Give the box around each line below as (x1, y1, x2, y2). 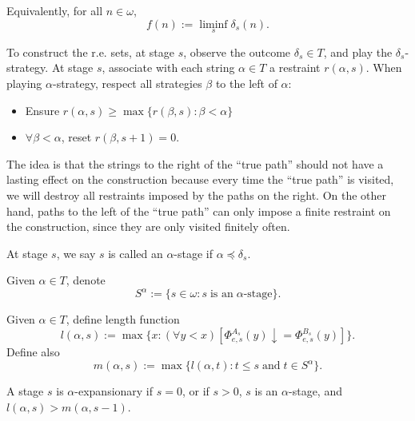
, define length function (66, 311, 180, 328)
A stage (6, 383, 44, 399)
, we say (56, 244, 96, 261)
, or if (182, 383, 209, 399)
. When (365, 59, 402, 76)
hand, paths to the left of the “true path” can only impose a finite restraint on (6, 202, 391, 219)
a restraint (269, 59, 321, 76)
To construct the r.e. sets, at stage (6, 43, 174, 60)
